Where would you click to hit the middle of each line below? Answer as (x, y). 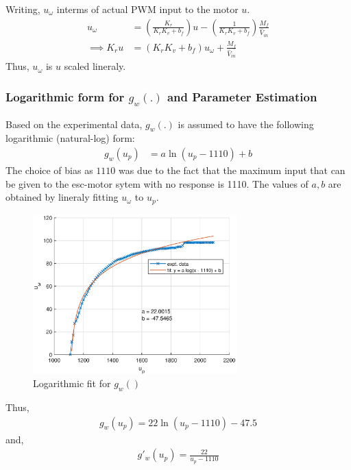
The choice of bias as (49, 170)
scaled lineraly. (95, 66)
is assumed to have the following (246, 124)
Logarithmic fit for (72, 383)
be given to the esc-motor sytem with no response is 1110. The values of (157, 183)
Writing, (23, 9)
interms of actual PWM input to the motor (147, 9)
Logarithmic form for (65, 96)
